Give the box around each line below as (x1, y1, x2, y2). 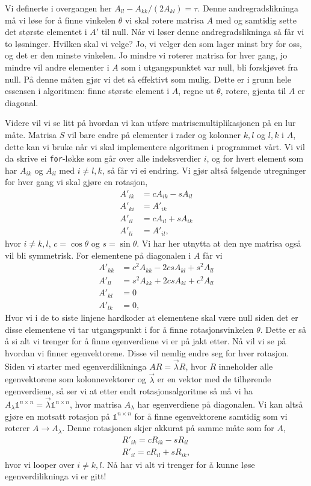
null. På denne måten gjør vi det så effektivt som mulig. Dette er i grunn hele (5, 72, 291, 85)
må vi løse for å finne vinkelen (5, 13, 116, 26)
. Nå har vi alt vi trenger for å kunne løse (102, 458, 255, 470)
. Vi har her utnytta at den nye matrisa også (137, 236, 301, 249)
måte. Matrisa (5, 128, 57, 140)
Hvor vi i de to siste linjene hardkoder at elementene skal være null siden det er (5, 311, 298, 324)
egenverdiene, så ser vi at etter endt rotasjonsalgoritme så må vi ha (5, 385, 253, 397)
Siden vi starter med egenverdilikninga (5, 359, 147, 372)
